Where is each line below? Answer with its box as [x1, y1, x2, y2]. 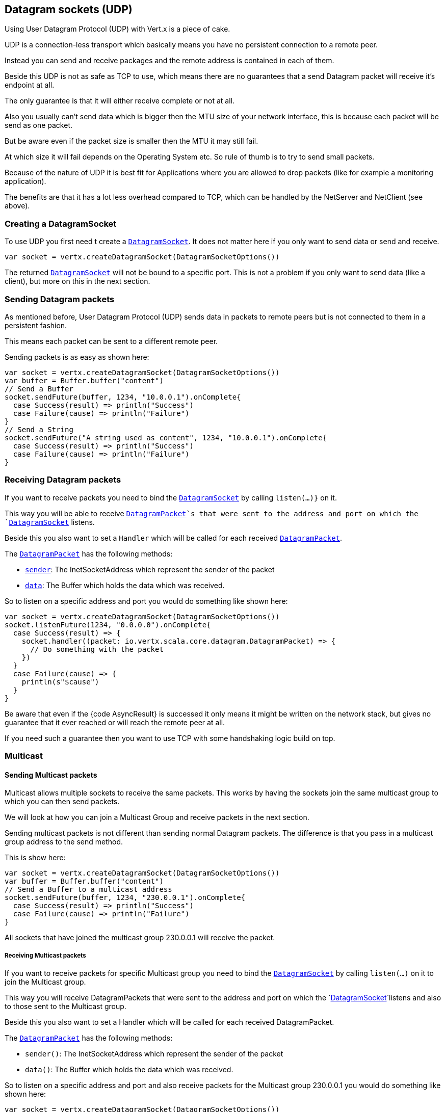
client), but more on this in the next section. [5, 277, 150, 286]
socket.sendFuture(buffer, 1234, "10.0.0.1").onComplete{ [5, 392, 241, 401]
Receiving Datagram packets [5, 474, 121, 485]
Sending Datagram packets [5, 294, 115, 304]
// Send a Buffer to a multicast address [5, 885, 172, 894]
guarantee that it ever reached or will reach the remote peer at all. [5, 718, 225, 727]
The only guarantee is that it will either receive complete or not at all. [5, 96, 235, 105]
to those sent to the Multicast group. [5, 1002, 126, 1011]
